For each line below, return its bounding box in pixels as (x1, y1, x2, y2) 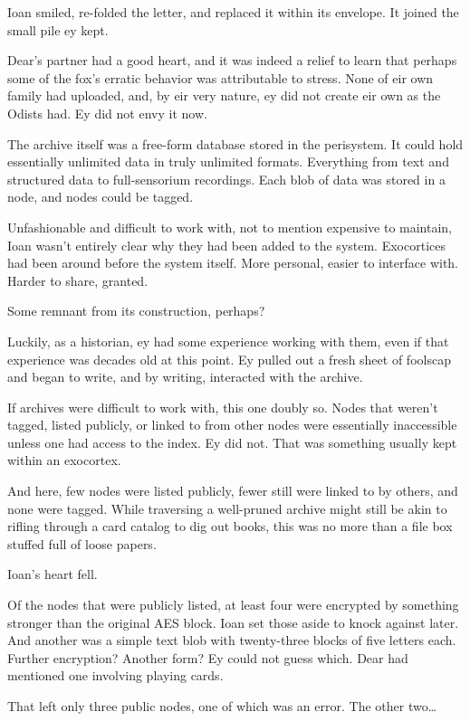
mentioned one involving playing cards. (7, 666, 224, 685)
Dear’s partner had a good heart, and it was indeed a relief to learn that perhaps (7, 51, 457, 70)
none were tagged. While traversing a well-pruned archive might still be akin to (7, 498, 447, 517)
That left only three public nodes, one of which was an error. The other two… (7, 697, 437, 715)
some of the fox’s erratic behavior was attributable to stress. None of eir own (7, 68, 434, 87)
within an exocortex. (7, 451, 121, 470)
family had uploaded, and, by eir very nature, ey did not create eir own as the (7, 86, 441, 105)
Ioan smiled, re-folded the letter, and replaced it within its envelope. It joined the (7, 3, 459, 21)
